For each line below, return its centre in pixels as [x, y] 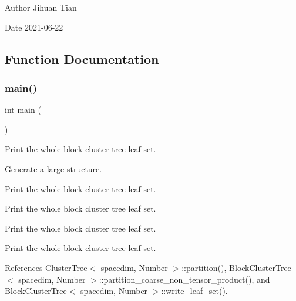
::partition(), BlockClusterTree [236, 267]
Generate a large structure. [53, 168]
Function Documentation [82, 58]
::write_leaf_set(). [194, 291]
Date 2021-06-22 [34, 27]
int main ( [23, 110]
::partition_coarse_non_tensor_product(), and [184, 279]
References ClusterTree [46, 267]
